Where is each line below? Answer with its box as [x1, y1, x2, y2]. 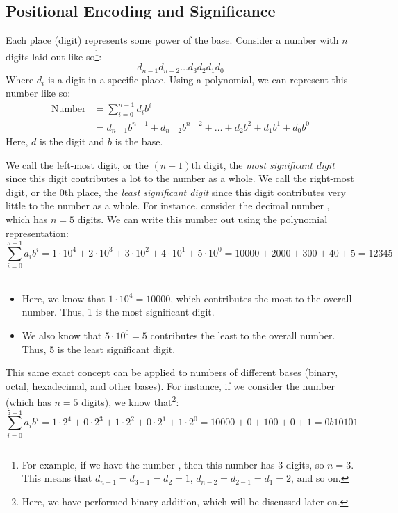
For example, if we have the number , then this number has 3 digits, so [22, 457, 324, 471]
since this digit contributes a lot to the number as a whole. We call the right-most [6, 171, 354, 186]
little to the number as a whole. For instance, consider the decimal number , [6, 198, 330, 213]
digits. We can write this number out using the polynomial [77, 211, 328, 226]
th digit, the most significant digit [191, 157, 335, 172]
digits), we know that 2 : [81, 393, 179, 409]
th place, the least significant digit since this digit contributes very [64, 184, 346, 199]
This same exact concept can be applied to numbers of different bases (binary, [6, 365, 338, 380]
